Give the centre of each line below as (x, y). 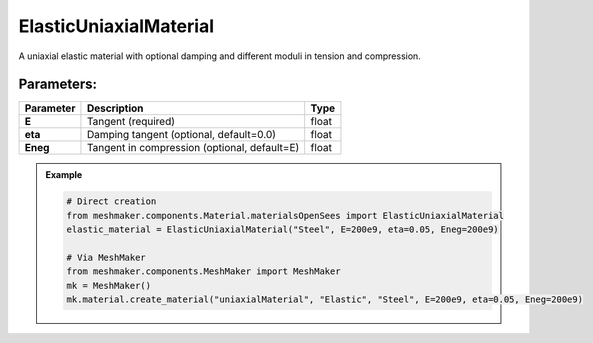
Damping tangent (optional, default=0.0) (181, 135)
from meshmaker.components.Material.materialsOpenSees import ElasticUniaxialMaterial (285, 215)
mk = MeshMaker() (109, 285)
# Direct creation (111, 201)
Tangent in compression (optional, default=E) (193, 148)
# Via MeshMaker (106, 257)
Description (115, 108)
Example (64, 175)
